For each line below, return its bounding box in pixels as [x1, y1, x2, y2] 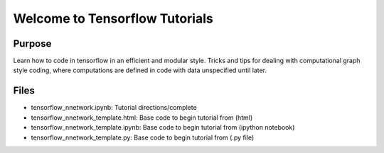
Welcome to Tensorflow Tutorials [13, 11, 213, 26]
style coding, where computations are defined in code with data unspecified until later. [13, 66, 267, 74]
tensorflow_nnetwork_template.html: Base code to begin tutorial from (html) [31, 113, 253, 122]
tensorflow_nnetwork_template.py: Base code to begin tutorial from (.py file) [31, 133, 255, 142]
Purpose [13, 38, 52, 50]
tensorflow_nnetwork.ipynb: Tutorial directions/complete [31, 103, 197, 112]
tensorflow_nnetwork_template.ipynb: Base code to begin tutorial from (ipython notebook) [31, 123, 295, 132]
